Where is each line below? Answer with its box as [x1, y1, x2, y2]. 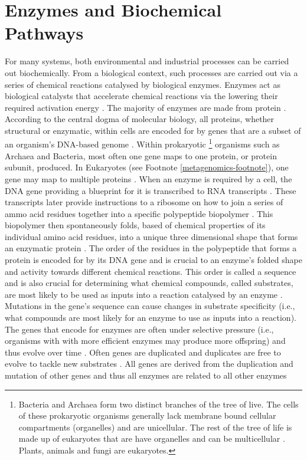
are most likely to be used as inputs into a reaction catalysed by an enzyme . [5, 288, 283, 300]
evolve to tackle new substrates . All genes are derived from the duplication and [5, 357, 293, 370]
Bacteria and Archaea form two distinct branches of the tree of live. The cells [18, 397, 299, 410]
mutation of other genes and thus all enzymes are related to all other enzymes [5, 369, 287, 381]
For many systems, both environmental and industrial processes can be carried [5, 55, 289, 67]
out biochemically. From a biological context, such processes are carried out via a [5, 66, 298, 78]
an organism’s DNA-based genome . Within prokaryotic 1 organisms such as [5, 136, 280, 150]
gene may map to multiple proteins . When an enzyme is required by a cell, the [5, 172, 292, 185]
